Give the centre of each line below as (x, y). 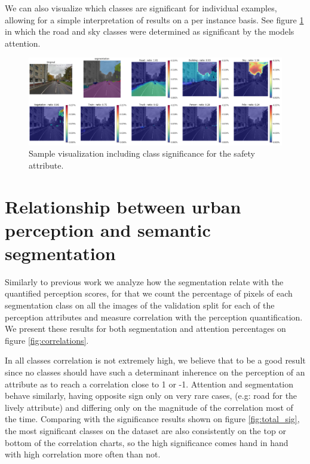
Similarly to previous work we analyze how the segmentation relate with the (144, 281)
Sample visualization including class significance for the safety (142, 153)
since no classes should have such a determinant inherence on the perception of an (155, 372)
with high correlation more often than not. (83, 454)
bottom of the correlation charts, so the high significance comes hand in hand (147, 442)
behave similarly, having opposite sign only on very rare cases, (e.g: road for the (151, 396)
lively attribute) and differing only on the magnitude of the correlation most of (149, 407)
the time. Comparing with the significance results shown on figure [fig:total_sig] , (152, 419)
